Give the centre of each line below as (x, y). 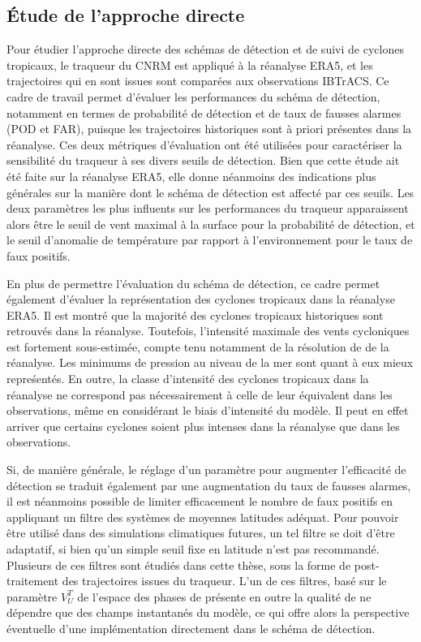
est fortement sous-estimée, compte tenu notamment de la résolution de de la (198, 346)
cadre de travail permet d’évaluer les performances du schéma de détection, (193, 96)
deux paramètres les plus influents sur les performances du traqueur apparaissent (208, 208)
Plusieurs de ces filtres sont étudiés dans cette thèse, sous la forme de (179, 564)
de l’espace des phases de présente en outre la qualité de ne (224, 596)
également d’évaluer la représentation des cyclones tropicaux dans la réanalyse (201, 299)
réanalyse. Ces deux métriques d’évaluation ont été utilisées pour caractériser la (204, 144)
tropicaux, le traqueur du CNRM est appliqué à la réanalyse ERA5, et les (190, 65)
